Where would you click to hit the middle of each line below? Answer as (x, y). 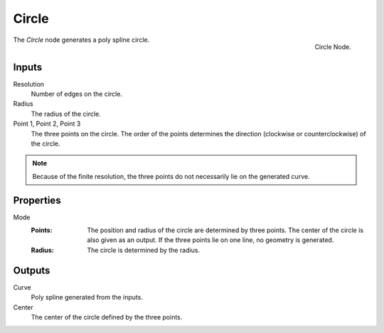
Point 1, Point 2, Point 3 (47, 124)
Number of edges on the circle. (76, 94)
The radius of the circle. (66, 114)
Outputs (32, 270)
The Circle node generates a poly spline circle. (81, 40)
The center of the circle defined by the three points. (107, 317)
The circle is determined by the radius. (144, 250)
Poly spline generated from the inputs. (87, 297)
